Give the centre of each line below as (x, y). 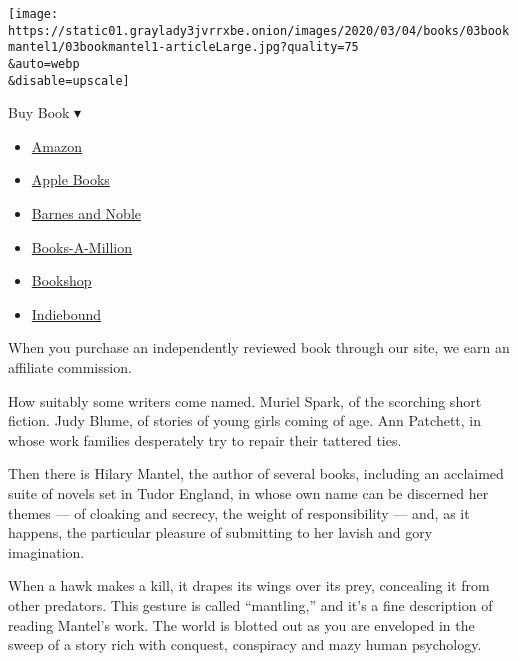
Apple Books (70, 179)
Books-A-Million (82, 246)
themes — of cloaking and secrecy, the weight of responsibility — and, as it (239, 512)
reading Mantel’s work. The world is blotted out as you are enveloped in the (241, 624)
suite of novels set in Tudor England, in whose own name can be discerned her (248, 493)
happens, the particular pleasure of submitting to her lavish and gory (220, 532)
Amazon (56, 145)
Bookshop (61, 280)
